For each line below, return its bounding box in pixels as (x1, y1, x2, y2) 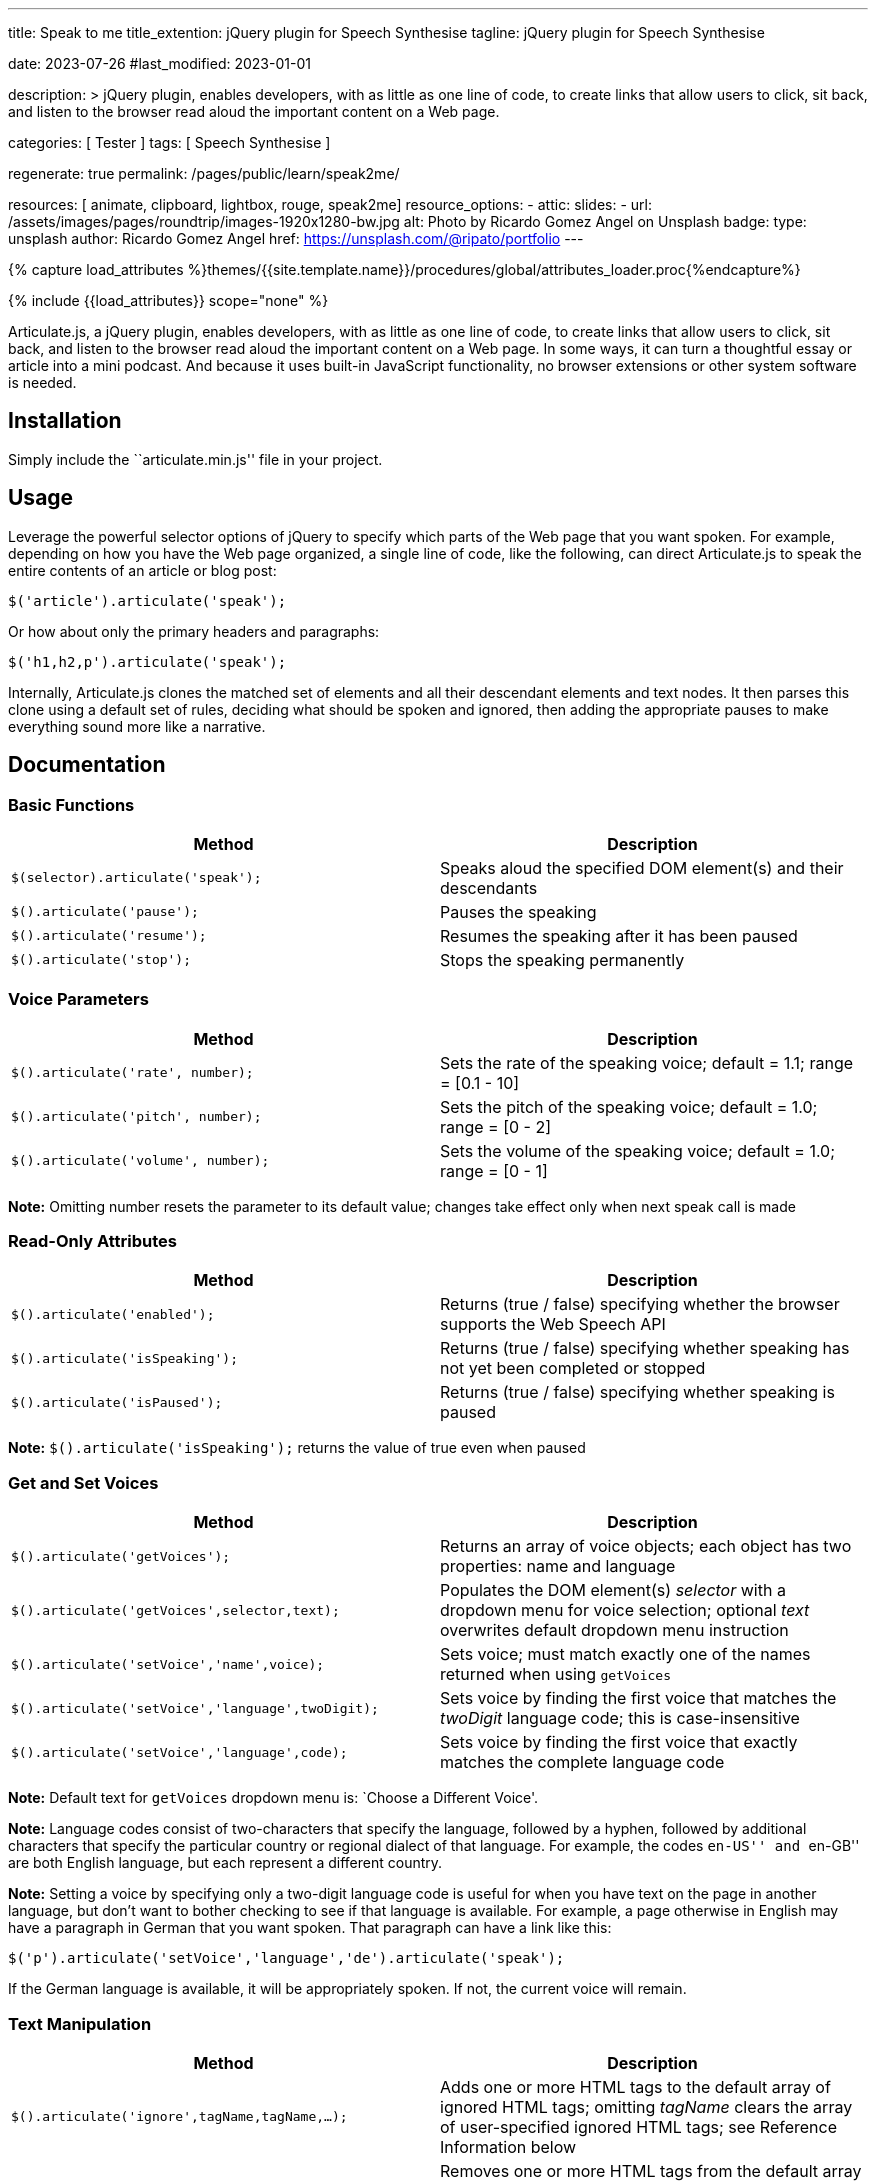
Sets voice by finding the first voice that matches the (440, 1688, 837, 1709)
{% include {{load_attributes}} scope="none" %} (8, 292, 329, 309)
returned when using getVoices (440, 1664, 671, 1685)
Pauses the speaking (440, 901, 597, 922)
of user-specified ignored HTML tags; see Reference (440, 2116, 838, 2137)
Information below (440, 2136, 577, 2157)
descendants (440, 877, 538, 898)
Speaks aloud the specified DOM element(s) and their (440, 857, 844, 878)
